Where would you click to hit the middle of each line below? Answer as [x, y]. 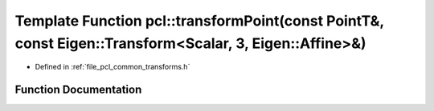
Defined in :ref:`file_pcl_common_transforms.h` [113, 67]
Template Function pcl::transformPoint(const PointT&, [200, 21]
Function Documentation [78, 90]
